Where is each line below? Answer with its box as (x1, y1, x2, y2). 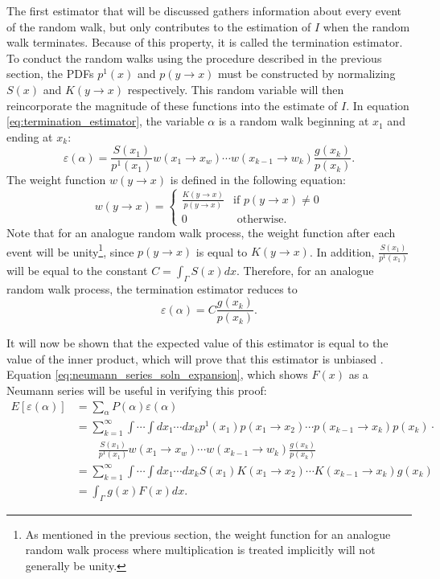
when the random (323, 18, 410, 35)
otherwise (236, 213, 284, 225)
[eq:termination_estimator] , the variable (6, 113, 204, 129)
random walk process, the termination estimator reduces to (6, 280, 298, 297)
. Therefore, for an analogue (236, 261, 374, 278)
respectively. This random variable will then (127, 80, 344, 97)
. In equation (346, 96, 409, 113)
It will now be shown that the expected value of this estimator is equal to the (6, 335, 389, 351)
